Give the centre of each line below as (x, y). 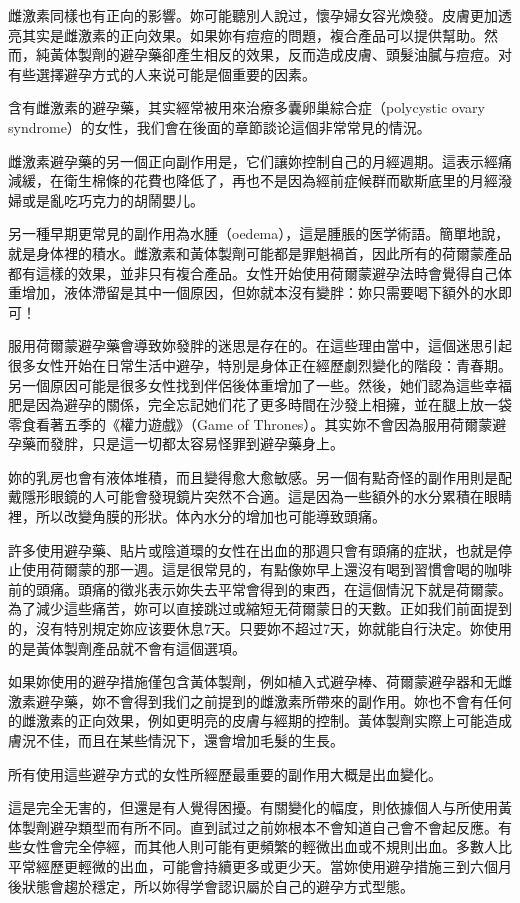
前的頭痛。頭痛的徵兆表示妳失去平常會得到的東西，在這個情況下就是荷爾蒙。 (260, 588)
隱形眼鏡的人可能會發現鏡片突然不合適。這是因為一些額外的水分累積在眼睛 (266, 496)
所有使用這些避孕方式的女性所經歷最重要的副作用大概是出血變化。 (225, 773)
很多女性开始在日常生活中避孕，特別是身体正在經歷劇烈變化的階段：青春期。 (260, 364)
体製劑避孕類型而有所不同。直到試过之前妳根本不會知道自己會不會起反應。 (253, 826)
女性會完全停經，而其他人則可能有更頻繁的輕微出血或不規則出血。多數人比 (266, 846)
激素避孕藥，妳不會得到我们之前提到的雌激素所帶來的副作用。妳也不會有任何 (260, 700)
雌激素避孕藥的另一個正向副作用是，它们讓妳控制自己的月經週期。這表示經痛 (260, 160)
